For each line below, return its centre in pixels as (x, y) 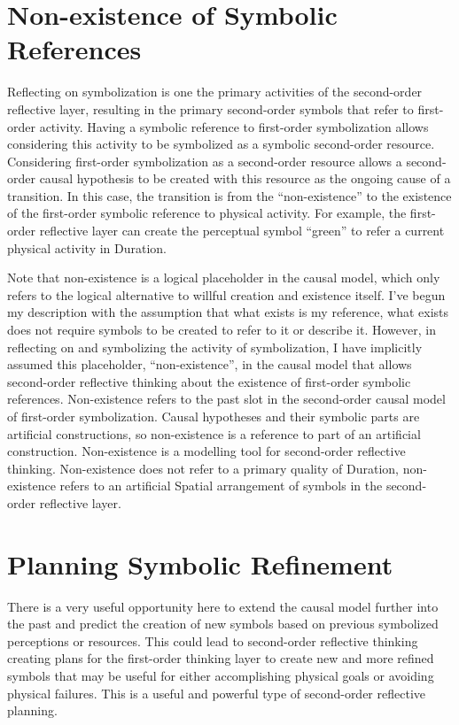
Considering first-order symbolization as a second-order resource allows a (205, 161)
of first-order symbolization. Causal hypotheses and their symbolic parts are (214, 416)
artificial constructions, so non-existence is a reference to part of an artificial (214, 433)
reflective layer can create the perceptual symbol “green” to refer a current (242, 231)
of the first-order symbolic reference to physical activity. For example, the (207, 213)
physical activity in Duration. (87, 247)
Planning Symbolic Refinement (200, 563)
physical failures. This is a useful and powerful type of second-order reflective (216, 693)
